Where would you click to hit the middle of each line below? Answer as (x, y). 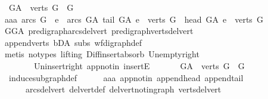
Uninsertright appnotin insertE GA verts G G (139, 65)
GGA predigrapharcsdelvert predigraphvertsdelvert (99, 31)
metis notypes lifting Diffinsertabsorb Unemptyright (102, 54)
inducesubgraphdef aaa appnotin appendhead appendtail (126, 77)
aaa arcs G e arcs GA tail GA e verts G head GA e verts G (134, 19)
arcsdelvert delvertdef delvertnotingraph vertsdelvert (123, 89)
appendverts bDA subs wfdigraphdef (73, 42)
